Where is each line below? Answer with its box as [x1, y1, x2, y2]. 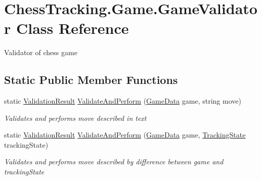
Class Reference [16, 18, 129, 38]
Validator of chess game [4, 47, 77, 58]
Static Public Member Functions [4, 72, 178, 87]
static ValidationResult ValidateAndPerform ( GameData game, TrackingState [4, 129, 246, 140]
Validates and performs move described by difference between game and [4, 156, 224, 167]
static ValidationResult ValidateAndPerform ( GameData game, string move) [4, 96, 241, 106]
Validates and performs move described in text [4, 112, 147, 123]
